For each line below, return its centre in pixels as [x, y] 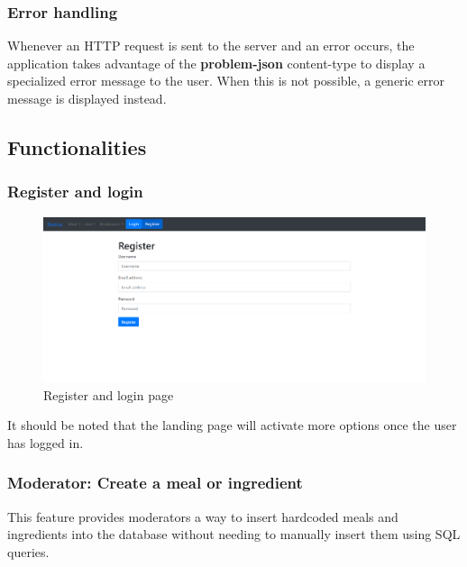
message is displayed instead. [87, 98]
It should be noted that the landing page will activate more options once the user [232, 425]
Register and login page [109, 394]
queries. [28, 551]
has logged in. [46, 442]
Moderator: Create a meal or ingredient [155, 483]
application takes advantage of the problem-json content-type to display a [216, 63]
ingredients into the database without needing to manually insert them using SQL [234, 534]
